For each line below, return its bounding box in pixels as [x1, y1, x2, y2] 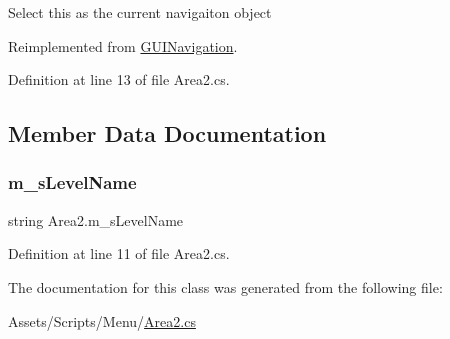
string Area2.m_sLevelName [8, 209, 184, 230]
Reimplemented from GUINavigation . [8, 35, 238, 56]
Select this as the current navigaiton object [8, 2, 272, 22]
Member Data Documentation [8, 118, 327, 149]
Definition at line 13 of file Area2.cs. [8, 69, 230, 90]
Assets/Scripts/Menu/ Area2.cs [8, 310, 196, 331]
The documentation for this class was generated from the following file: [8, 276, 443, 297]
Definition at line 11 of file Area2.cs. [8, 243, 230, 264]
